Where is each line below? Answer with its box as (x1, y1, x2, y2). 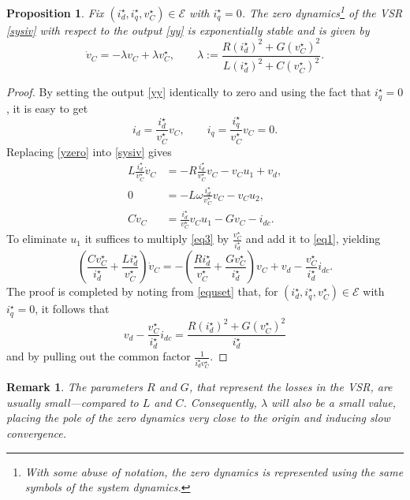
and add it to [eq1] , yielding (245, 230, 381, 247)
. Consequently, (183, 394, 257, 410)
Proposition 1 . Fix (6, 4, 104, 21)
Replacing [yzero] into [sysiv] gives (6, 143, 172, 159)
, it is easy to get (6, 99, 88, 116)
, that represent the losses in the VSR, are (188, 379, 393, 395)
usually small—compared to (6, 394, 139, 410)
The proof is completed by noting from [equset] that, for (6, 283, 278, 300)
